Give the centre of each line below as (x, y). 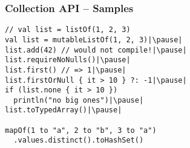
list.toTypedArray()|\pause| (64, 110)
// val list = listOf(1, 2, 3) (68, 30)
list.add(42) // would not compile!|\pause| (96, 50)
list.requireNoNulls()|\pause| (68, 60)
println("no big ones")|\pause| (79, 100)
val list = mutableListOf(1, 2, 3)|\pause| (94, 40)
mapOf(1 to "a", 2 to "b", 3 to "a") (81, 130)
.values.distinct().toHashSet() (79, 140)
